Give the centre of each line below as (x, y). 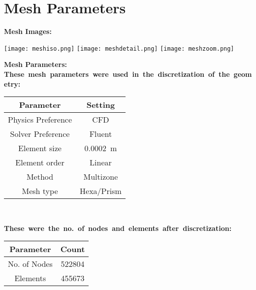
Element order (40, 162)
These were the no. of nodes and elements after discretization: (118, 228)
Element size (40, 148)
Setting (101, 105)
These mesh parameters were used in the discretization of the (117, 74)
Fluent (101, 134)
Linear (101, 162)
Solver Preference (40, 134)
